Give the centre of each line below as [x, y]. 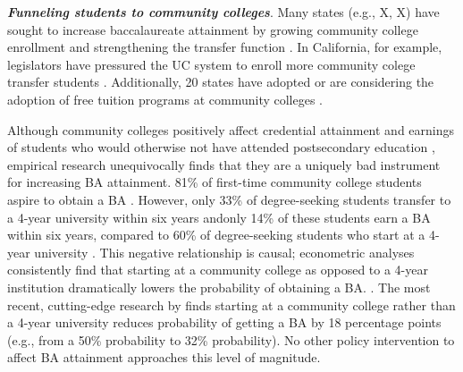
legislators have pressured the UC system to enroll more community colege [211, 64]
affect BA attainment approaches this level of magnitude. [164, 357]
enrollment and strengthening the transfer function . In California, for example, [225, 47]
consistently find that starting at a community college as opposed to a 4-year [218, 270]
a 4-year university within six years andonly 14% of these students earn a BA [219, 217]
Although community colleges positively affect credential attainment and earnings [231, 129]
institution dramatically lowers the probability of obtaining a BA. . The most [219, 287]
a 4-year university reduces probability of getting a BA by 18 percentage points [224, 322]
